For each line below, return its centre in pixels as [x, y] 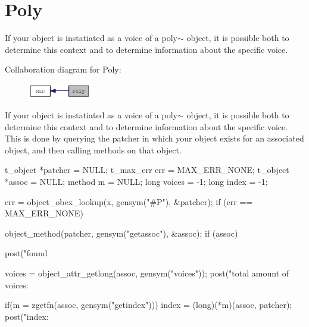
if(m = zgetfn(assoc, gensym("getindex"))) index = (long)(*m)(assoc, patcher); [149, 305]
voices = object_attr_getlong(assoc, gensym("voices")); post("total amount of [147, 273]
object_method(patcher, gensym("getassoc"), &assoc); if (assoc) [121, 233]
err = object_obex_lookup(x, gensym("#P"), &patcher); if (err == [129, 201]
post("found [26, 253]
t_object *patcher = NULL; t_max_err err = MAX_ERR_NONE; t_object [147, 170]
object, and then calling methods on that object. [93, 150]
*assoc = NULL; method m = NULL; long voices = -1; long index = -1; [136, 181]
